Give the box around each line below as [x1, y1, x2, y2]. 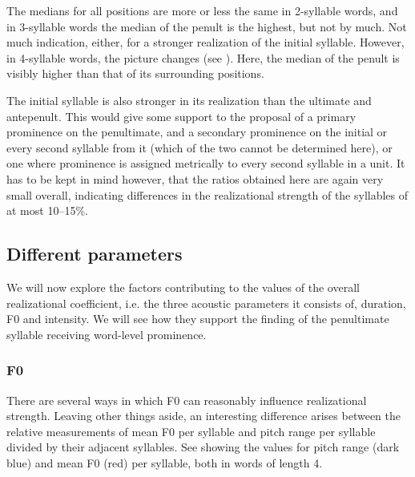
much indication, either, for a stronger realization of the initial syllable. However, [6, 34, 405, 51]
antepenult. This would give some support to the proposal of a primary [6, 107, 357, 124]
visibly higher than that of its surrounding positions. [6, 65, 264, 82]
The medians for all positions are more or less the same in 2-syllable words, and [6, 2, 398, 18]
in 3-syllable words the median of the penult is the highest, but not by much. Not [6, 18, 407, 34]
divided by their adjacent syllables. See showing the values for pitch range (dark [6, 439, 400, 455]
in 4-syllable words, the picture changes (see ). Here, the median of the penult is [6, 49, 400, 66]
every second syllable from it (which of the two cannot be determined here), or [6, 139, 393, 156]
